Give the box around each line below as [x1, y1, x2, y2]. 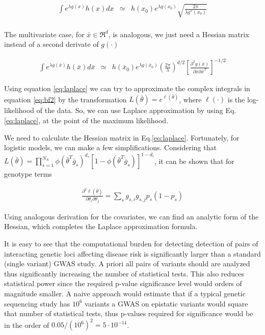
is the [227, 94, 245, 104]
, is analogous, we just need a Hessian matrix [108, 29, 249, 39]
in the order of [4, 319, 49, 330]
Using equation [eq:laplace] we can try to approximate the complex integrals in [4, 83, 250, 94]
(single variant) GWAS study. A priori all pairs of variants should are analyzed [4, 258, 250, 269]
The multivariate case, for [4, 29, 85, 39]
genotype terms [4, 169, 52, 179]
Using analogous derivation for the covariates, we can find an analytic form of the [4, 211, 259, 221]
